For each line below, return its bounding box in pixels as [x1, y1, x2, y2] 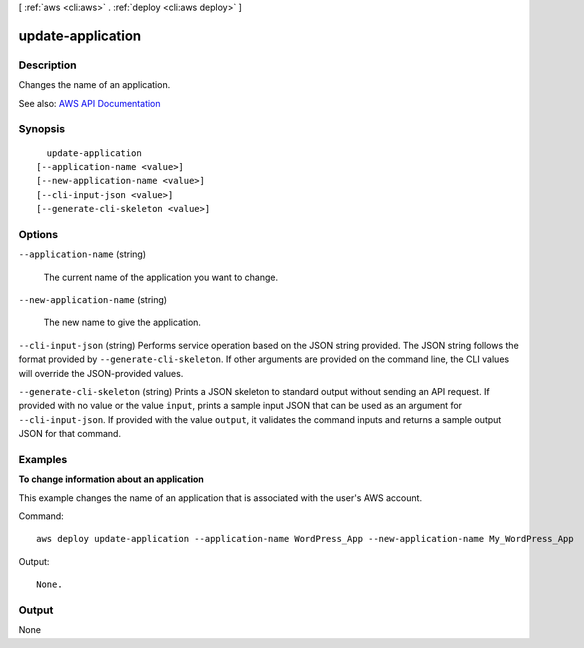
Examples [18, 452, 68, 466]
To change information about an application [18, 473, 205, 485]
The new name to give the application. [43, 316, 202, 329]
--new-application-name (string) [18, 293, 168, 305]
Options [18, 227, 59, 241]
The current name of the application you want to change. [43, 271, 279, 283]
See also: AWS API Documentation [18, 97, 161, 109]
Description [18, 58, 77, 72]
